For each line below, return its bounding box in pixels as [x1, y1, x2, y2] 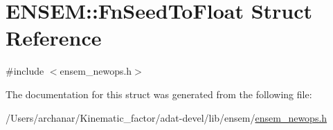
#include [6, 64, 44, 78]
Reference [6, 24, 102, 52]
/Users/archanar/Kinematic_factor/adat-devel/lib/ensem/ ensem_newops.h [6, 110, 327, 124]
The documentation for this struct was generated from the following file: [6, 86, 312, 101]
